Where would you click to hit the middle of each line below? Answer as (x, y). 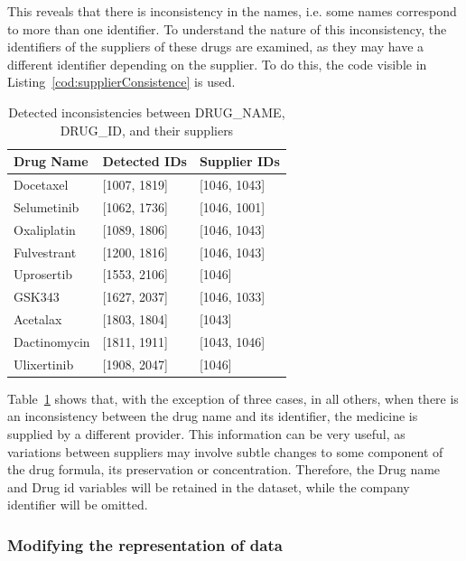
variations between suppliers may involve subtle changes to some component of (225, 451)
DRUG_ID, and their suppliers (147, 130)
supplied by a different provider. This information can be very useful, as (206, 434)
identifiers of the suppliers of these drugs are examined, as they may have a (216, 47)
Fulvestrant (45, 252)
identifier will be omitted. (78, 505)
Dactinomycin (52, 341)
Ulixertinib (44, 364)
